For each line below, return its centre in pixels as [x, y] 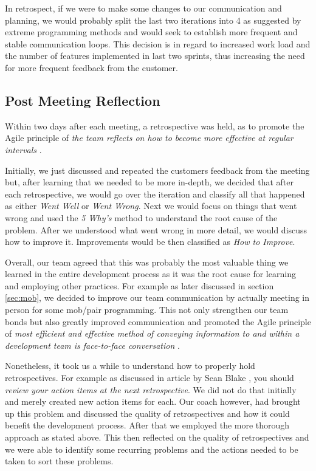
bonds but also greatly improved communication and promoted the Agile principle [158, 321]
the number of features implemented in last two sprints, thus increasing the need [155, 56]
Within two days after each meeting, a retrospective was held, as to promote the [155, 125]
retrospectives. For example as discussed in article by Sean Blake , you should [149, 378]
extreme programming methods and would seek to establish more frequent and [151, 32]
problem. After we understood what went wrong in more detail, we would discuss [156, 229]
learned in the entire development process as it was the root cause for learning [150, 274]
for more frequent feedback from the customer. [91, 67]
